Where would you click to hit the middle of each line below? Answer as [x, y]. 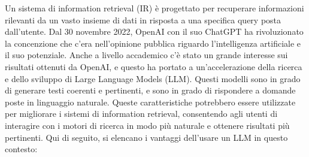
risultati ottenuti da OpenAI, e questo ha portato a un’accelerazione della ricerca [154, 66]
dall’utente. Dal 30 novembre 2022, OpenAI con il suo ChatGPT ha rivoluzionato [154, 31]
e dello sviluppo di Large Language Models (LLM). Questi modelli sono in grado [153, 78]
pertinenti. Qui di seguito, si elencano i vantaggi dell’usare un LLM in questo [146, 137]
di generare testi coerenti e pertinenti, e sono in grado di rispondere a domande [150, 90]
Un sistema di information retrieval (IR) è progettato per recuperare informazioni [154, 8]
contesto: [21, 149]
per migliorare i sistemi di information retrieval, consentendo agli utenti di [141, 114]
